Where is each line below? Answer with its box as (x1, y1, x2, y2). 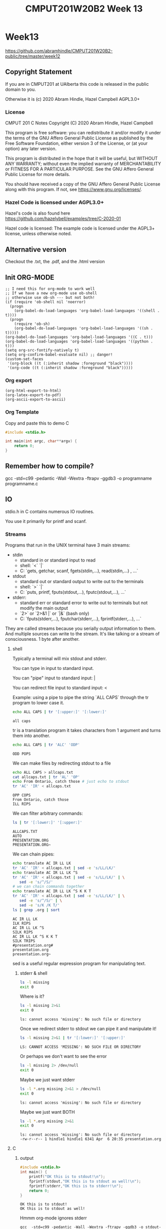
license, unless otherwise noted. (5, 231, 72, 237)
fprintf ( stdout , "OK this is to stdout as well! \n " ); (29, 1179, 141, 1184)
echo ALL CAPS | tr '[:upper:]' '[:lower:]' (12, 709, 107, 715)
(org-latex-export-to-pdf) (5, 393, 61, 398)
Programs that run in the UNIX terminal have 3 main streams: (5, 542, 130, 548)
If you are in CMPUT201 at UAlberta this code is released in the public (5, 81, 149, 87)
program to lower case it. (12, 699, 64, 706)
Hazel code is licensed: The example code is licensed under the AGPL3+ (5, 225, 155, 231)
